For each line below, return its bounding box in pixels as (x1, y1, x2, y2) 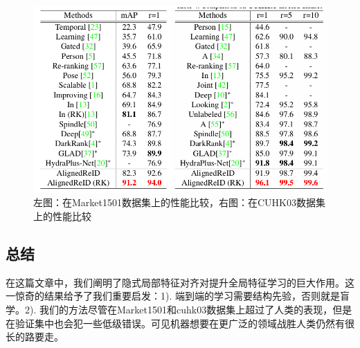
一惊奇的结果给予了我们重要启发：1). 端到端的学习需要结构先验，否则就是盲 (6, 289, 350, 303)
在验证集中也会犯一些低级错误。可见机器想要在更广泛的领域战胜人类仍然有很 (6, 315, 354, 330)
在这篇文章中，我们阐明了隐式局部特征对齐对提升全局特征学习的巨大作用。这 (6, 275, 354, 289)
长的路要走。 (6, 329, 64, 344)
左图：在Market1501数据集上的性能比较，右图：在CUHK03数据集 (33, 195, 325, 210)
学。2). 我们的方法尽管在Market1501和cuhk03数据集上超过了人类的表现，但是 (6, 302, 352, 316)
